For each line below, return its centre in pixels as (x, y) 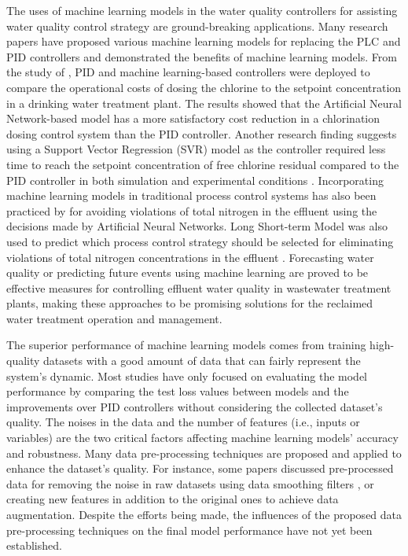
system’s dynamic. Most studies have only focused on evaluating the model (187, 376)
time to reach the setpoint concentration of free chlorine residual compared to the (203, 164)
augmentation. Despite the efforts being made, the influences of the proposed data (204, 514)
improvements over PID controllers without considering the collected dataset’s (195, 406)
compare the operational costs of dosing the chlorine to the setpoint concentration (204, 87)
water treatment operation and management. (114, 318)
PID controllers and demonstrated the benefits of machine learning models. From (202, 56)
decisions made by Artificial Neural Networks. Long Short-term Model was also (197, 226)
